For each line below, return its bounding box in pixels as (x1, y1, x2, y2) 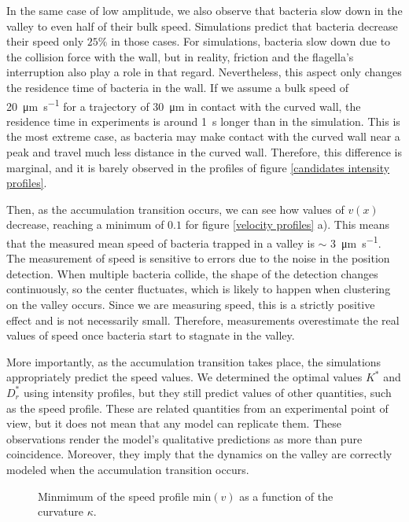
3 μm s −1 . (330, 232, 381, 251)
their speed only (6, 33, 84, 50)
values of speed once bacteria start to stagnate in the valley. (6, 327, 295, 344)
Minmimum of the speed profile (38, 487, 190, 504)
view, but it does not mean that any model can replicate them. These (6, 415, 341, 432)
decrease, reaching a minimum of (6, 216, 164, 233)
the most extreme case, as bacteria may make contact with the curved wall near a (6, 128, 400, 145)
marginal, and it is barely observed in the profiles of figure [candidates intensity (6, 159, 390, 175)
